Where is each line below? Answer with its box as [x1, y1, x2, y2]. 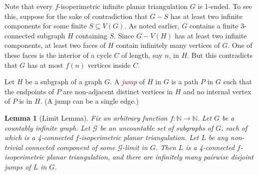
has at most [27, 59, 63, 70]
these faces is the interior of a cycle [4, 49, 112, 60]
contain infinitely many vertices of [116, 40, 220, 50]
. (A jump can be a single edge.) [40, 96, 139, 106]
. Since [114, 30, 134, 40]
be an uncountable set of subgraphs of [100, 122, 214, 133]
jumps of [4, 161, 31, 172]
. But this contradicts [187, 49, 253, 60]
